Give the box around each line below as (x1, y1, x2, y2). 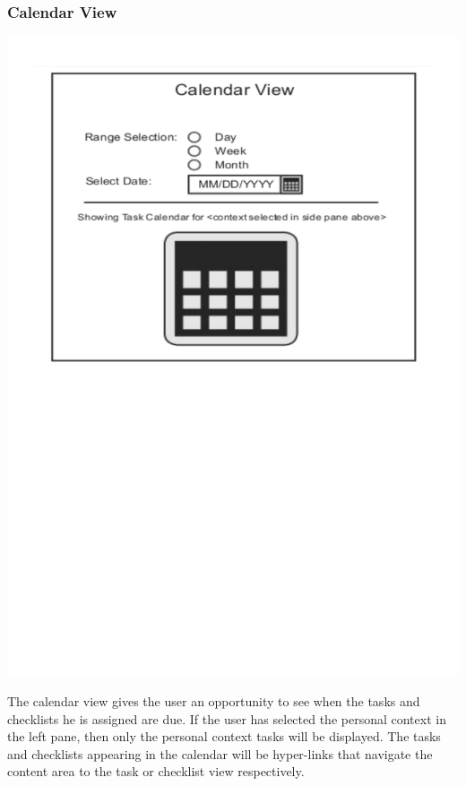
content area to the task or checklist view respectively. (7, 762, 305, 781)
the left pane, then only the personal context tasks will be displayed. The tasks (7, 727, 441, 746)
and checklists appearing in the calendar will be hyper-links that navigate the (7, 744, 433, 763)
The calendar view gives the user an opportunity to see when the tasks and (7, 691, 420, 710)
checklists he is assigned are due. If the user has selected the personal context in (7, 709, 446, 728)
